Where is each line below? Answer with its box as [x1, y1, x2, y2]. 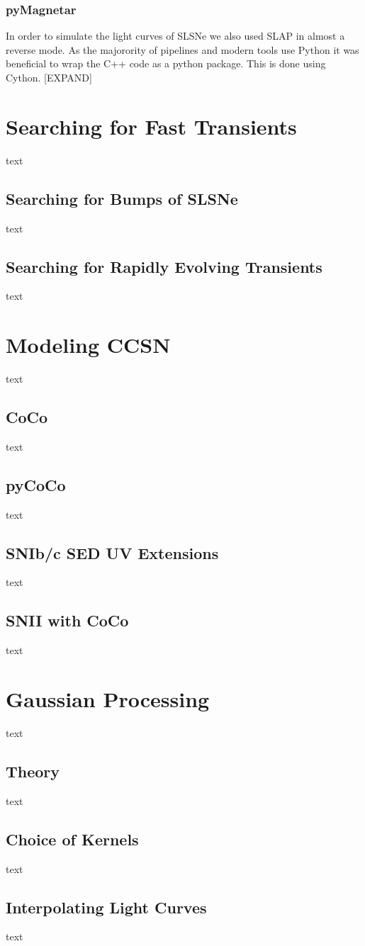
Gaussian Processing [6, 685, 210, 713]
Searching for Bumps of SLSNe [6, 187, 238, 209]
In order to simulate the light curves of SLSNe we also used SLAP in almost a [6, 28, 345, 43]
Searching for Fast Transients [6, 111, 297, 140]
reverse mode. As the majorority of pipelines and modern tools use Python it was [6, 42, 359, 57]
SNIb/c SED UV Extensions [6, 541, 219, 563]
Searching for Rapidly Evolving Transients [6, 255, 322, 277]
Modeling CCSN [6, 330, 171, 359]
